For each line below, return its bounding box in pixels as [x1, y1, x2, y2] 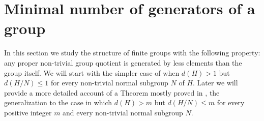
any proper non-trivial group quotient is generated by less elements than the [4, 57, 242, 68]
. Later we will [193, 77, 238, 88]
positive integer [4, 107, 52, 117]
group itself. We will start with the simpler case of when [4, 67, 180, 78]
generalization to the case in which [4, 97, 112, 108]
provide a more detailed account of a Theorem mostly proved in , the [4, 87, 220, 98]
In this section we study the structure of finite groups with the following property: [4, 47, 260, 58]
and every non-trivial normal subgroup [63, 107, 183, 117]
